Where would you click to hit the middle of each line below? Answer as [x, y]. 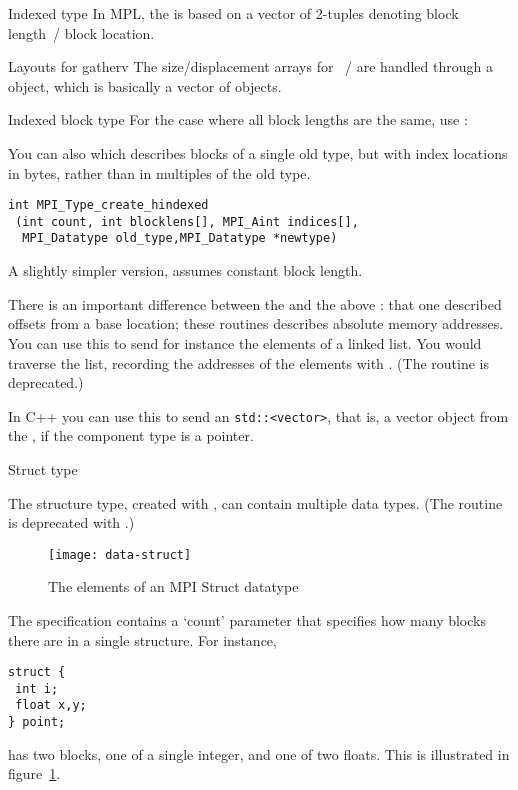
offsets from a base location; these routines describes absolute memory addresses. [256, 323]
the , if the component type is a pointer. [131, 435]
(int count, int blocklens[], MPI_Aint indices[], [187, 221]
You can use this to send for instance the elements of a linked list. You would [245, 342]
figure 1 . [34, 773]
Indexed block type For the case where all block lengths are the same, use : [238, 119]
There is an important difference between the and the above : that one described [255, 303]
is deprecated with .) [71, 522]
